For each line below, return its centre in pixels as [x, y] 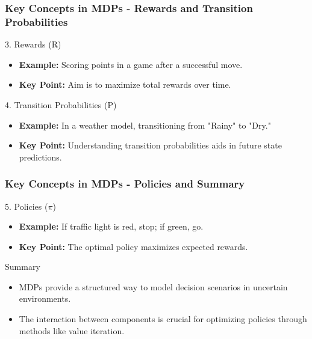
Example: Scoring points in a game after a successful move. [131, 64]
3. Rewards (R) [33, 44]
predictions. [40, 157]
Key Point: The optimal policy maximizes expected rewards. [133, 246]
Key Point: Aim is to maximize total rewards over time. [125, 84]
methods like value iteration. [72, 330]
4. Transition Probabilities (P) [61, 104]
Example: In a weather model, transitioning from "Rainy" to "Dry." [145, 125]
